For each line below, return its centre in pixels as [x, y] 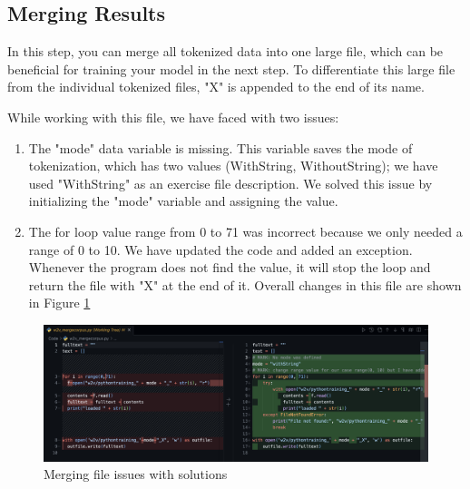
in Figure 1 [59, 303]
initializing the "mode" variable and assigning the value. [183, 201]
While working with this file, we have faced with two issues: [173, 117]
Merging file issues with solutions [136, 474]
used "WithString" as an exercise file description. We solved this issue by [230, 183]
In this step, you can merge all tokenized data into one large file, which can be [225, 51]
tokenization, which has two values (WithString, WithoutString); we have [233, 166]
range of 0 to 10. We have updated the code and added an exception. [220, 249]
